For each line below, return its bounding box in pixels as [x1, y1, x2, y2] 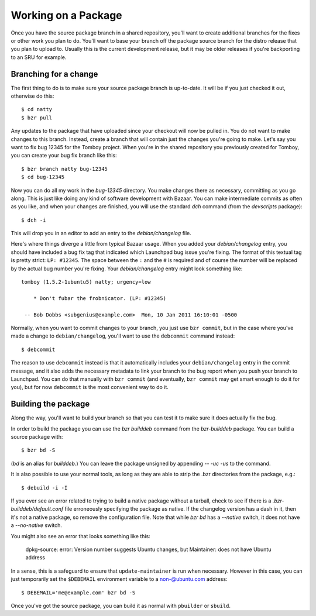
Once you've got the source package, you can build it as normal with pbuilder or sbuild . [11, 602, 231, 609]
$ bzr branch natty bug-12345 [21, 166, 108, 172]
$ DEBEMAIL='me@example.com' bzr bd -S [21, 589, 136, 596]
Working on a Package [11, 9, 122, 22]
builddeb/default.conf [11, 505, 64, 512]
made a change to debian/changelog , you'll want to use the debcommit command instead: [11, 332, 235, 339]
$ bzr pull [21, 114, 53, 121]
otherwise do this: [11, 92, 54, 99]
